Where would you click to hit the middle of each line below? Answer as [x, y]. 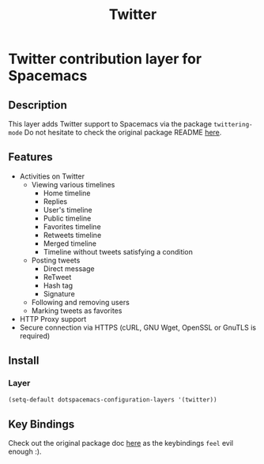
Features [30, 157]
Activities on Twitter [52, 176]
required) [35, 336]
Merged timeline [70, 243]
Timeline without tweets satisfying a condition [118, 251]
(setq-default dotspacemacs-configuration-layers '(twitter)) [113, 400]
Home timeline [67, 193]
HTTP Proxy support [53, 319]
